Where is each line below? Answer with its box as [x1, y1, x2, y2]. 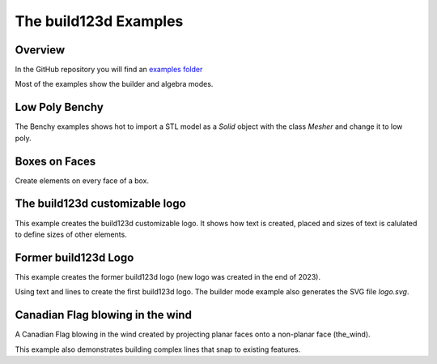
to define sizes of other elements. [15, 229, 127, 239]
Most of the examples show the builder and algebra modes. [15, 79, 214, 89]
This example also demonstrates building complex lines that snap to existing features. [15, 345, 301, 354]
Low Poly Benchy [15, 101, 104, 114]
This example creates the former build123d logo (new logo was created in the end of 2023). [15, 272, 321, 281]
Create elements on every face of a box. [15, 175, 150, 186]
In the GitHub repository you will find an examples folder [15, 65, 203, 75]
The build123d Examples [15, 12, 184, 30]
